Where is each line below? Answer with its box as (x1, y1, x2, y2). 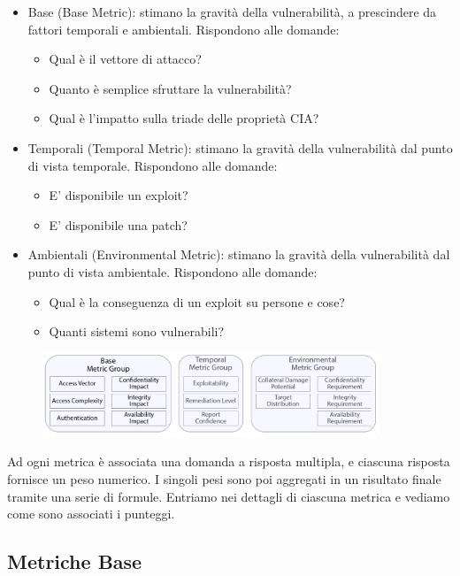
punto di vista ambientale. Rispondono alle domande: (27, 262, 318, 280)
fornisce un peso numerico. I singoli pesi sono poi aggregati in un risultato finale (7, 469, 441, 488)
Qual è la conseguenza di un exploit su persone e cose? (49, 292, 345, 311)
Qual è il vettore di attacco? (49, 50, 202, 68)
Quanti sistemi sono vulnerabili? (49, 322, 225, 341)
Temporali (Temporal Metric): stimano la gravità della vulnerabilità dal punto (27, 138, 453, 157)
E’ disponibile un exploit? (49, 186, 188, 204)
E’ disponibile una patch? (49, 215, 188, 234)
